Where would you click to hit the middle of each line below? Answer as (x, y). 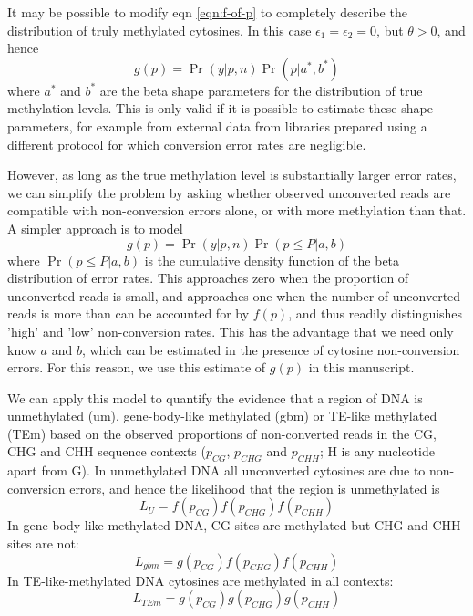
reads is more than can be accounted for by (129, 313)
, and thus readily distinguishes (375, 313)
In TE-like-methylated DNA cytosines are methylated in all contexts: (201, 580)
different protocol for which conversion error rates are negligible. (187, 144)
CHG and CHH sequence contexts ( (107, 451)
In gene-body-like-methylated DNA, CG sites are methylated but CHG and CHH (234, 525)
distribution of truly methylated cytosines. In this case (159, 30)
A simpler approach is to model (95, 228)
